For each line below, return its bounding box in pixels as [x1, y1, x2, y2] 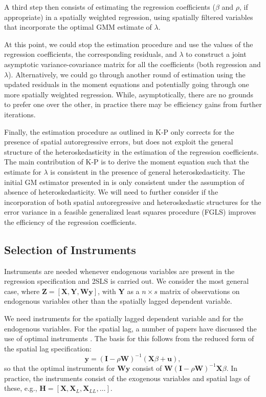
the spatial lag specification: [4, 343, 92, 353]
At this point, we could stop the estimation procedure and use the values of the [4, 38, 253, 49]
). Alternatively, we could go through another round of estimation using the [8, 69, 246, 79]
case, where [4, 285, 40, 296]
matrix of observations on [160, 285, 240, 296]
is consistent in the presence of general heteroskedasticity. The [50, 166, 245, 177]
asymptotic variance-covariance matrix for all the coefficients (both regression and [4, 58, 261, 69]
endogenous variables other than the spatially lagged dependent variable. [4, 296, 232, 306]
